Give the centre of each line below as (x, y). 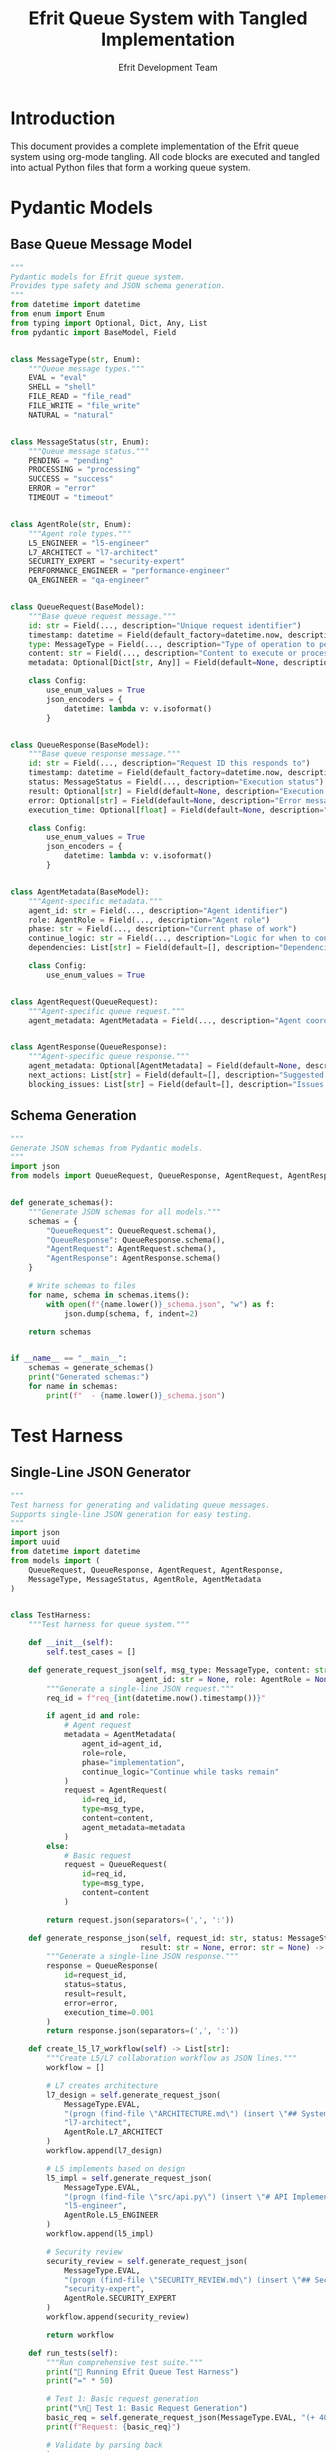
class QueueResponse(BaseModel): (80, 745)
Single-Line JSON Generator (101, 1472)
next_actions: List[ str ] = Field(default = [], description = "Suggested (176, 1075)
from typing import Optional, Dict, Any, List (109, 323)
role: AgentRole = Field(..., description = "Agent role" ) (149, 920)
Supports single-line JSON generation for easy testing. (131, 1514)
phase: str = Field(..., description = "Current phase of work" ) (163, 929)
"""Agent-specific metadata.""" (95, 901)
